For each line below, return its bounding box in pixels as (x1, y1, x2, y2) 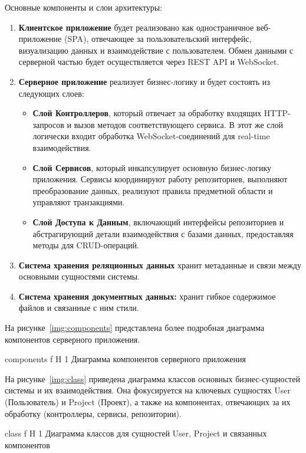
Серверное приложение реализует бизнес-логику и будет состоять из (18, 75, 270, 87)
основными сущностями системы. (18, 270, 140, 283)
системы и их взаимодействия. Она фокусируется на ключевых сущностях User (5, 384, 291, 396)
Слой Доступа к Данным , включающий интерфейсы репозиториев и (32, 215, 284, 228)
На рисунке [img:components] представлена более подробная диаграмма (5, 321, 265, 334)
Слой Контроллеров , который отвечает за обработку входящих (32, 107, 262, 119)
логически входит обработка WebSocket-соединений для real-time (32, 130, 270, 142)
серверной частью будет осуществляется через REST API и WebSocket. (18, 55, 279, 68)
